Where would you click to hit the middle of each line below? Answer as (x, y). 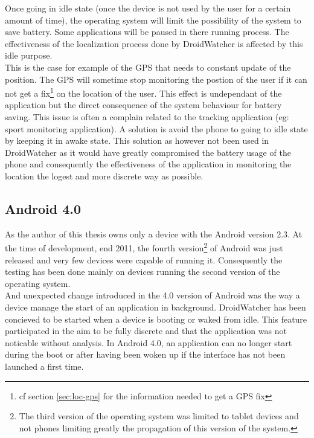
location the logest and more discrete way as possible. (104, 176)
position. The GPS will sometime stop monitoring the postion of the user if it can (156, 79)
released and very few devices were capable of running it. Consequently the (144, 259)
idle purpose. (29, 55)
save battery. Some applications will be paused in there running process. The (147, 32)
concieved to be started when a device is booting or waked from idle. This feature (156, 319)
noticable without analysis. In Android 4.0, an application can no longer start (149, 342)
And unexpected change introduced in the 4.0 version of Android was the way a (152, 295)
